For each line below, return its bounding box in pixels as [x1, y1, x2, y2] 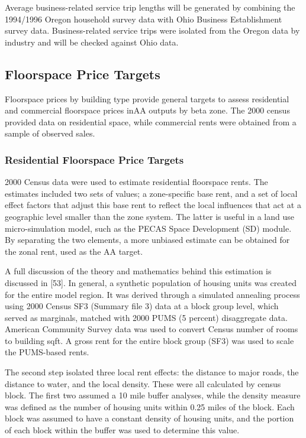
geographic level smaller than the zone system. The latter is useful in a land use [5, 210, 294, 222]
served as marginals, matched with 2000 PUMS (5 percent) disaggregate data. [5, 311, 288, 323]
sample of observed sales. [5, 127, 95, 139]
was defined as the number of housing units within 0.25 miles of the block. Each [5, 400, 295, 413]
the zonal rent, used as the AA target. [5, 245, 143, 257]
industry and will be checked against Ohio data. [5, 35, 179, 48]
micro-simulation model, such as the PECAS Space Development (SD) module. [5, 222, 292, 234]
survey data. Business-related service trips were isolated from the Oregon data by [5, 24, 300, 37]
